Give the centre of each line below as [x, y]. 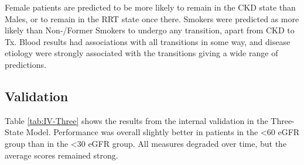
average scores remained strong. [62, 155]
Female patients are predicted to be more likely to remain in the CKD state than [150, 7]
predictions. [25, 64]
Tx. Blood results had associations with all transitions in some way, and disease [148, 41]
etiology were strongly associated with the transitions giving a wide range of [141, 53]
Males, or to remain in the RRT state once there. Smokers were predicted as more [152, 18]
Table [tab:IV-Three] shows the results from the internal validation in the [136, 120]
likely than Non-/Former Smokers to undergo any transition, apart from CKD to [150, 30]
